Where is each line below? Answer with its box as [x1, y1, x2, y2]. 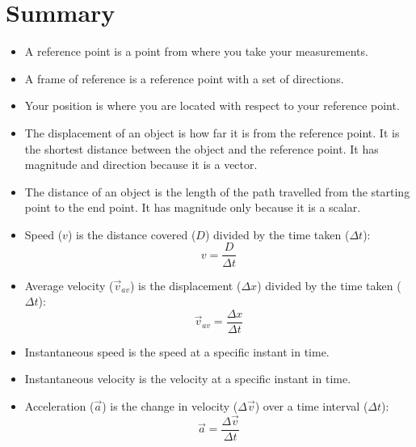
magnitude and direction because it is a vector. [24, 156, 258, 173]
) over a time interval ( [254, 397, 368, 414]
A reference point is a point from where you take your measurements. [24, 43, 368, 60]
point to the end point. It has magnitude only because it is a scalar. [24, 199, 361, 216]
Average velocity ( [24, 276, 114, 293]
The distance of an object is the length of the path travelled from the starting [24, 183, 410, 200]
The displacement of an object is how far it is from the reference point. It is [24, 124, 400, 141]
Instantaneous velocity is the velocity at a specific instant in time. [24, 370, 351, 387]
